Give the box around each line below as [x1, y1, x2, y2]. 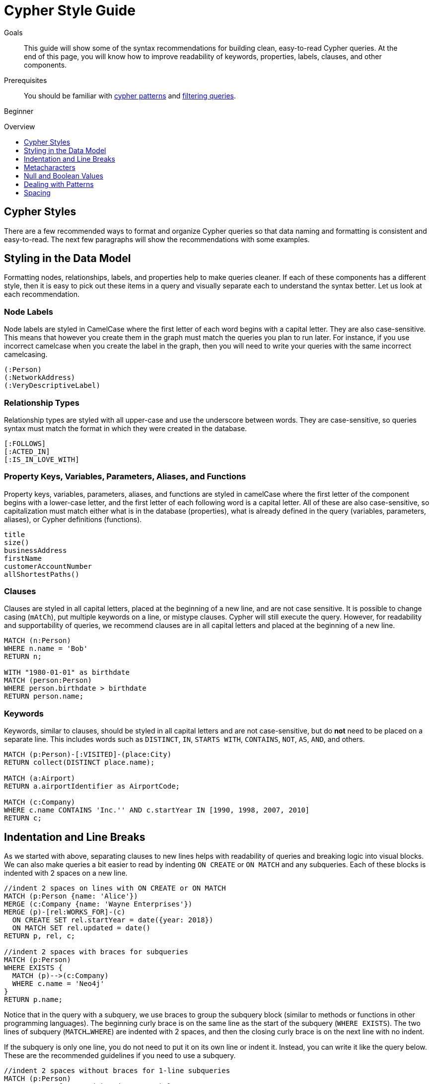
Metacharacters [24, 163, 75, 172]
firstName [4, 554, 42, 562]
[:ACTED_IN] [4, 447, 50, 455]
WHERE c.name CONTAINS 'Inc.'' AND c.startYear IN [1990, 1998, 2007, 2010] [4, 806, 310, 814]
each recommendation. [4, 290, 80, 299]
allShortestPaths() [4, 570, 79, 578]
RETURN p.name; [4, 995, 63, 1004]
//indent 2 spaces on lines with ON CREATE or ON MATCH [4, 884, 226, 893]
